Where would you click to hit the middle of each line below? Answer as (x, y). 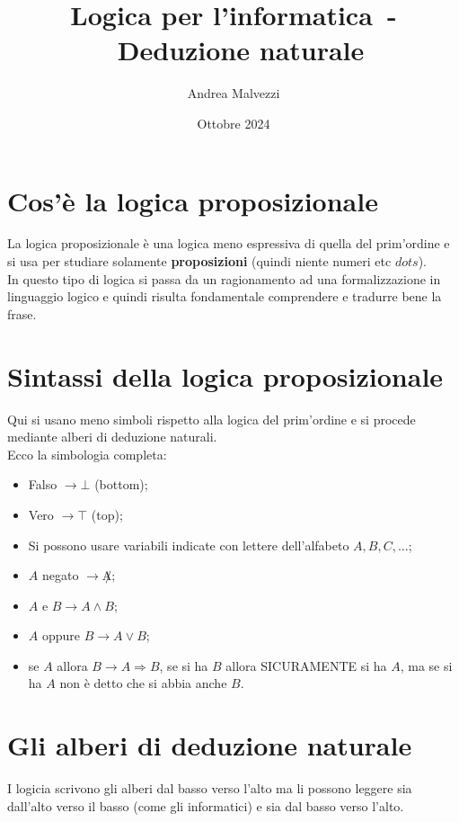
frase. (22, 313)
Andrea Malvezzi (234, 93)
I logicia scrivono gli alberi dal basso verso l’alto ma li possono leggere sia (210, 788)
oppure (61, 635)
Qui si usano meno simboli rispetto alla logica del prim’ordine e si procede (212, 419)
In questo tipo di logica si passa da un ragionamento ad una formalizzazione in (224, 278)
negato (60, 575)
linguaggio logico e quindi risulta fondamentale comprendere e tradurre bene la (225, 296)
